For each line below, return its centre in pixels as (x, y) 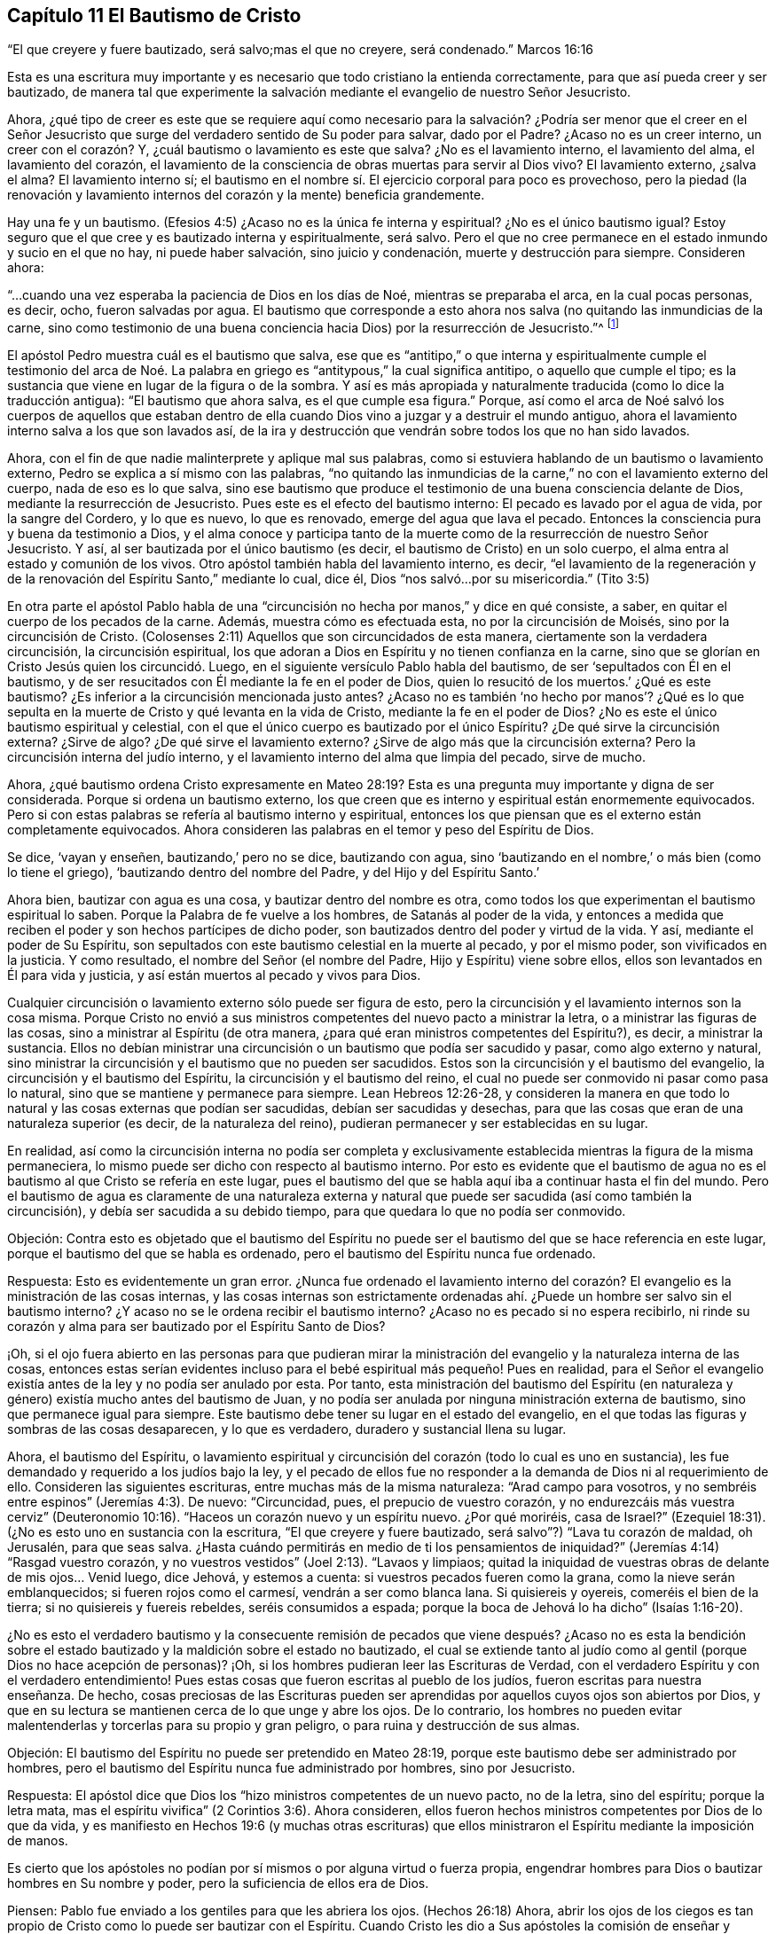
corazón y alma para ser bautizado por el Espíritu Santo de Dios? (196, 1327)
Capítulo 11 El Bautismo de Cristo (154, 16)
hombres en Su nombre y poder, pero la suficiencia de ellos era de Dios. (218, 1883)
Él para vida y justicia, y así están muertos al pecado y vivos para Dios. (214, 975)
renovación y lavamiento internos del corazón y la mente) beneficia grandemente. (246, 195)
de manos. (38, 1841)
